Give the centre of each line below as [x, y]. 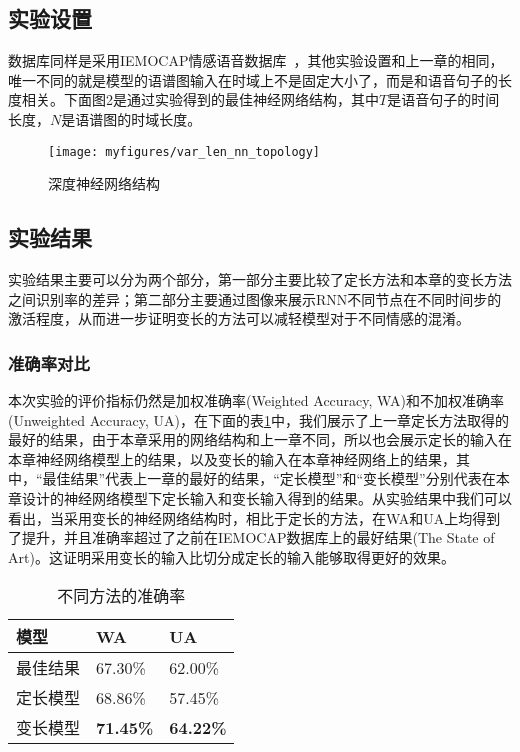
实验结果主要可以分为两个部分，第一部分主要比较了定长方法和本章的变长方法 [260, 279]
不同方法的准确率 [121, 596]
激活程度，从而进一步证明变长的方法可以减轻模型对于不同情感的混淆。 [239, 318]
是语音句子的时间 [443, 99]
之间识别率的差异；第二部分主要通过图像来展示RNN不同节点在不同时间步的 [255, 298]
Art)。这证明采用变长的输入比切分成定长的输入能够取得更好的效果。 [231, 556]
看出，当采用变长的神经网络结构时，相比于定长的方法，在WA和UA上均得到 [254, 517]
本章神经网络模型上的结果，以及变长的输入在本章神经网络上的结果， [232, 458]
